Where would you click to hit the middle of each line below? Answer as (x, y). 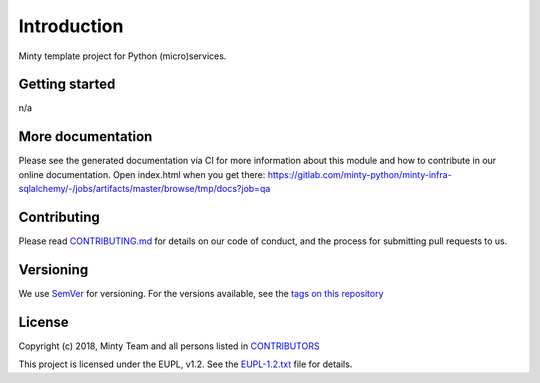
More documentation (85, 136)
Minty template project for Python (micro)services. (122, 56)
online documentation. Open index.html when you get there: (142, 174)
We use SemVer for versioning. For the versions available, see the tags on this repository (201, 293)
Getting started (67, 84)
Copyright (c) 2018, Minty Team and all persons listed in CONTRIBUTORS (169, 346)
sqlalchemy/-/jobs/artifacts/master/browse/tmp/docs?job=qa (144, 189)
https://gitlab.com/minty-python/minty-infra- (359, 174)
